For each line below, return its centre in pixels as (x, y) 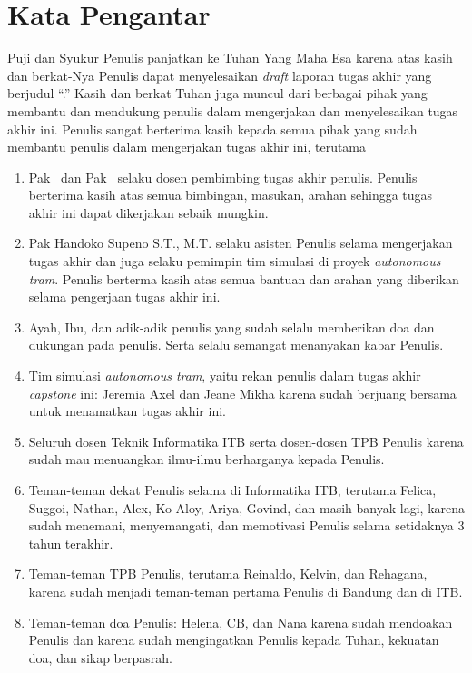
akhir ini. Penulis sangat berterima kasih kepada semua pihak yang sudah (212, 129)
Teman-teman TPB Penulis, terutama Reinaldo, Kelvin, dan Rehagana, (228, 574)
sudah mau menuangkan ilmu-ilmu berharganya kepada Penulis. (206, 459)
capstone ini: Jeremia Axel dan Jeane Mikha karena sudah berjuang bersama (242, 393)
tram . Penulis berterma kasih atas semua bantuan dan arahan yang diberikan (244, 278)
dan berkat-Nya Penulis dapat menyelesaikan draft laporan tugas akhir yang (220, 75)
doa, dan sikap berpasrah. (100, 657)
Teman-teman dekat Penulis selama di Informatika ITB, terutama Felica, (232, 490)
